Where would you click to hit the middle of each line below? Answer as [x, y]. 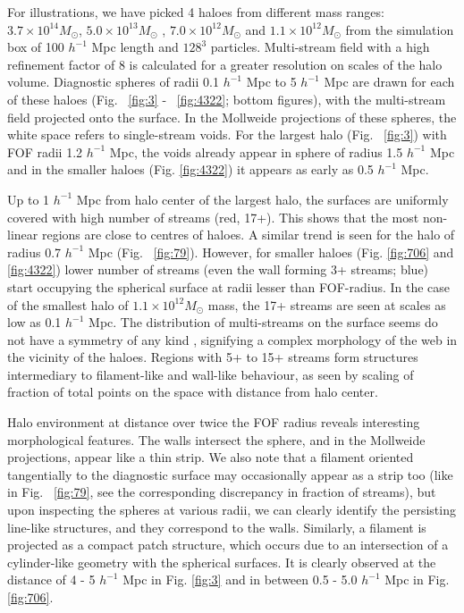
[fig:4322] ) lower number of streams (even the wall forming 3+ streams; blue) [218, 269]
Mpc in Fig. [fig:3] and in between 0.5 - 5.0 [240, 579]
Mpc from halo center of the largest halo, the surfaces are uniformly [262, 199]
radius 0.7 [34, 252]
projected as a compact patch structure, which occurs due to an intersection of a [228, 545]
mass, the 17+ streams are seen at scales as [327, 304]
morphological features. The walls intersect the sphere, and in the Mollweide [216, 439]
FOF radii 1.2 [45, 151]
